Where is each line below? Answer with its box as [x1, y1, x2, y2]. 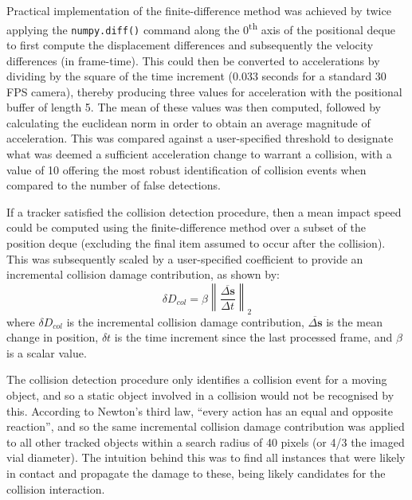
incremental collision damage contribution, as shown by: [6, 266, 280, 283]
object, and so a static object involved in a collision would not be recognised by [6, 386, 394, 403]
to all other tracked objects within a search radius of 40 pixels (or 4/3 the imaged [6, 433, 405, 450]
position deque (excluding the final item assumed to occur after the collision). [6, 235, 386, 252]
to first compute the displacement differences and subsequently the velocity [6, 36, 374, 53]
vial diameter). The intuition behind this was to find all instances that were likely [6, 449, 406, 466]
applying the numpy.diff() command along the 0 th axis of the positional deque [6, 18, 395, 37]
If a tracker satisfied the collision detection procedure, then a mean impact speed [6, 203, 402, 220]
